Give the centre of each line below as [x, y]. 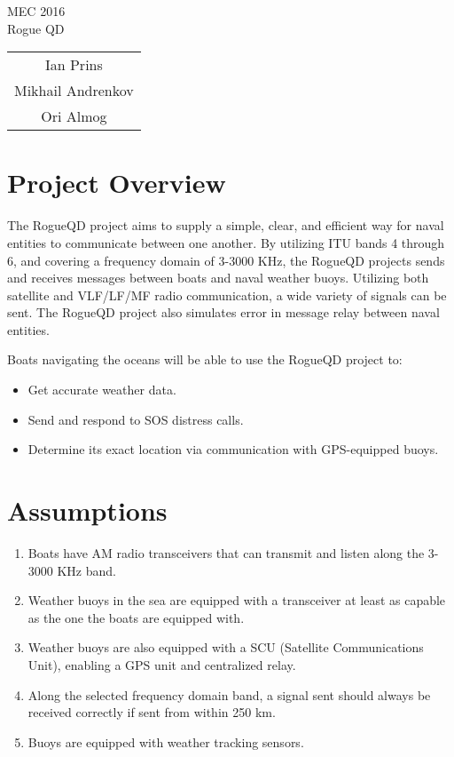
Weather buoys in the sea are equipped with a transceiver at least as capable [237, 600]
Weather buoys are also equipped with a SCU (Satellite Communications [226, 647]
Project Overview [117, 183]
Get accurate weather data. [102, 390]
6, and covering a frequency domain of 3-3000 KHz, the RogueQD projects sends [226, 260]
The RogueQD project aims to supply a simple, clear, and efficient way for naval [226, 225]
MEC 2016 [36, 11]
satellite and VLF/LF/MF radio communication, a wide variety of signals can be [227, 295]
